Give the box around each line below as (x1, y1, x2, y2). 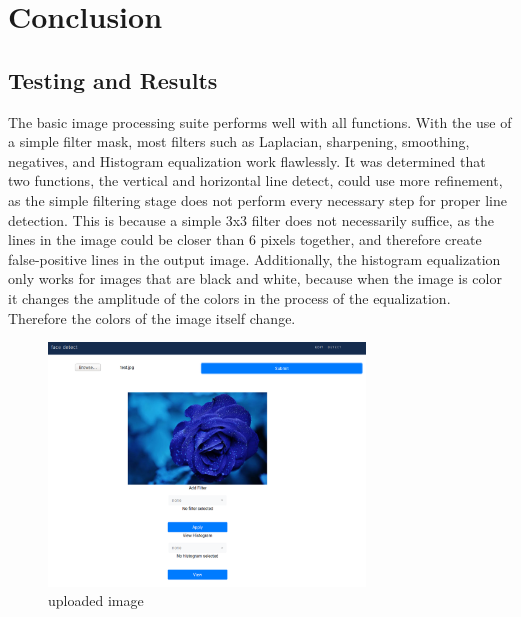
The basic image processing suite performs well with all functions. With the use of (8, 111, 512, 132)
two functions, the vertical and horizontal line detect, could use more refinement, (8, 170, 503, 191)
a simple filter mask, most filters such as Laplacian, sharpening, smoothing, (8, 131, 470, 152)
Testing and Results (8, 64, 218, 95)
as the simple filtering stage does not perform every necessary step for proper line (8, 189, 507, 210)
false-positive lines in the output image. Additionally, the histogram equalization (8, 248, 501, 269)
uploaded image (48, 590, 144, 611)
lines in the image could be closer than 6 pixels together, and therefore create (8, 229, 482, 250)
